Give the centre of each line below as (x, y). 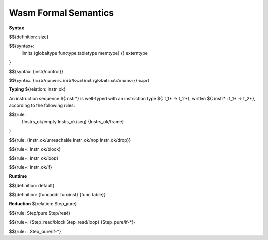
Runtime (18, 176)
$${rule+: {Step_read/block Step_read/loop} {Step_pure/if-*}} (72, 222)
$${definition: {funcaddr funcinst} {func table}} (58, 194)
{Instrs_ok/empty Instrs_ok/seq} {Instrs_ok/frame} (73, 121)
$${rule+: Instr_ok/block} (35, 149)
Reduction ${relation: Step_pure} (43, 204)
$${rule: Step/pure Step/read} (40, 213)
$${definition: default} (32, 185)
